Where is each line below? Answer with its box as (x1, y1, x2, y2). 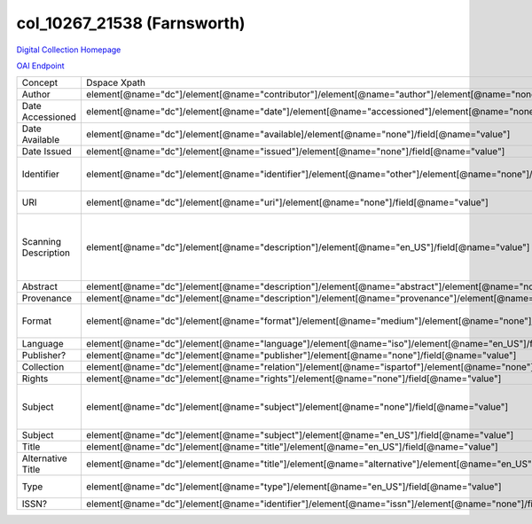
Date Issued (21, 145, 72, 158)
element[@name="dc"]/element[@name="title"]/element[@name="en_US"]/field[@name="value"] (85, 441, 498, 453)
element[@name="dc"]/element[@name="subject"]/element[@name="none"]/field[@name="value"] (85, 401, 509, 413)
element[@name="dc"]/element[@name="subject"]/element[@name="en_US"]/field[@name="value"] (85, 429, 514, 442)
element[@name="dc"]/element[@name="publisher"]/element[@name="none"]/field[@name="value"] (85, 349, 517, 362)
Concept (21, 76, 58, 89)
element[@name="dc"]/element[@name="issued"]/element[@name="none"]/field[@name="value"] (85, 145, 505, 158)
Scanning (21, 236, 62, 248)
